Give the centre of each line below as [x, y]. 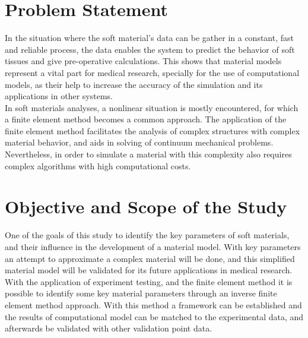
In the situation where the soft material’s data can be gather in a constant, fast [149, 38]
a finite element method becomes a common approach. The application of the [146, 119]
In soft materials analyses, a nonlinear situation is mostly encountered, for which [152, 107]
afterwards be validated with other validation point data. [109, 328]
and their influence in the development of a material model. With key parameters [153, 246]
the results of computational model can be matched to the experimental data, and [154, 316]
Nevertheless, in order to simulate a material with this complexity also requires [148, 154]
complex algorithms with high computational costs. [98, 165]
